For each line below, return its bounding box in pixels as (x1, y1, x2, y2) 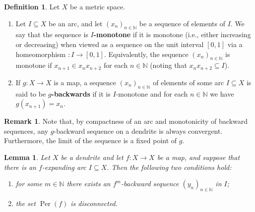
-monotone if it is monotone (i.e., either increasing (93, 29, 251, 40)
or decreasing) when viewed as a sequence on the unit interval (15, 39, 204, 49)
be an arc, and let (48, 18, 103, 28)
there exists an (66, 178, 111, 189)
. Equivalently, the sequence (104, 49, 189, 59)
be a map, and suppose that (157, 152, 240, 162)
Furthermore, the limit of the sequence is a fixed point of (4, 135, 177, 146)
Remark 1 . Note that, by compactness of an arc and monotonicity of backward (4, 116, 248, 126)
